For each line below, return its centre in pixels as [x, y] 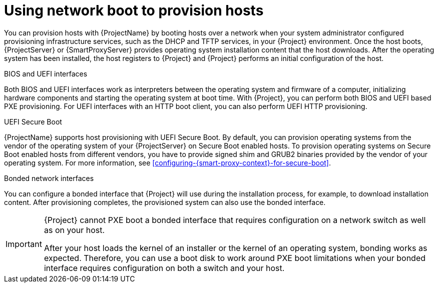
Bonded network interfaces [49, 178]
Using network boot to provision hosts [134, 10]
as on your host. [74, 230]
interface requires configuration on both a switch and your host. [164, 268]
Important [24, 244]
